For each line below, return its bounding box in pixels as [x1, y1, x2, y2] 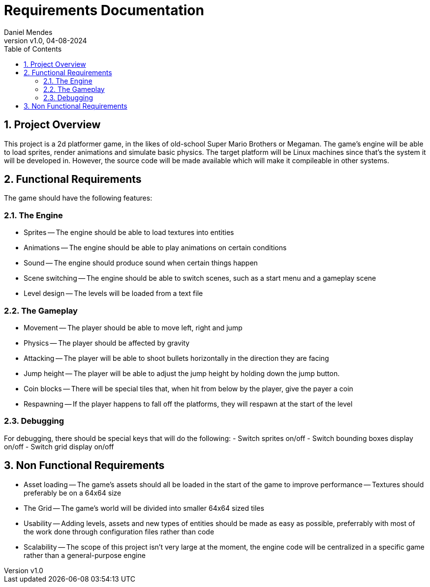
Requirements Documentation [4, 2, 204, 19]
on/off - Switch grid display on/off [4, 442, 114, 451]
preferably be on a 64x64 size [24, 488, 122, 497]
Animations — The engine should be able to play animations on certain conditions [24, 243, 287, 252]
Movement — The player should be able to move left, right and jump [24, 323, 243, 332]
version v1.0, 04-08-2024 [4, 36, 87, 45]
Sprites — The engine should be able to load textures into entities [24, 228, 234, 237]
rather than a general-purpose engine [24, 551, 146, 559]
